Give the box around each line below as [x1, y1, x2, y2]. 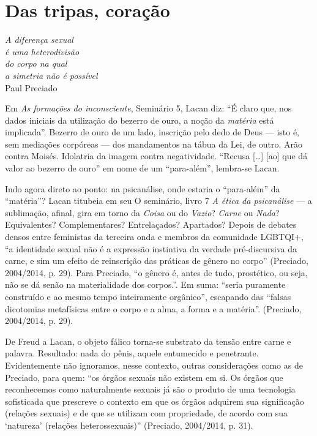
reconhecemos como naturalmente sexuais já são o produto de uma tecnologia [5, 383, 296, 396]
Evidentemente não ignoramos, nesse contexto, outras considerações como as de [5, 358, 303, 371]
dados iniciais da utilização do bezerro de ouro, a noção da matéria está [5, 113, 274, 126]
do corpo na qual [5, 57, 67, 70]
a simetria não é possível [5, 69, 98, 81]
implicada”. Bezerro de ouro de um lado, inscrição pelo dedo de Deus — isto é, [5, 126, 300, 138]
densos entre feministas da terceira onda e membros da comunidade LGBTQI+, [5, 230, 304, 243]
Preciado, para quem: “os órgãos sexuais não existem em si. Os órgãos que [5, 370, 283, 383]
